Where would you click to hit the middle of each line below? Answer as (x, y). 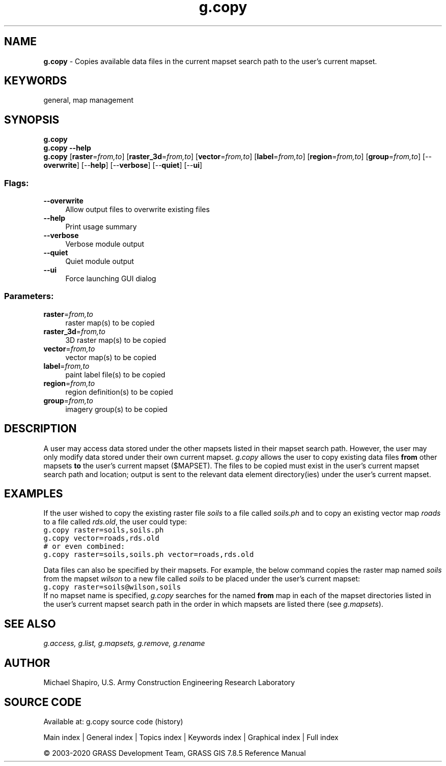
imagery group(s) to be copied (116, 409)
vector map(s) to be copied (111, 357)
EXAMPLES (34, 494)
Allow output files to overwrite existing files (137, 210)
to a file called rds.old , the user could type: (115, 522)
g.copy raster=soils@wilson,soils (112, 587)
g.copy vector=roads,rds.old (101, 538)
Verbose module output (105, 244)
